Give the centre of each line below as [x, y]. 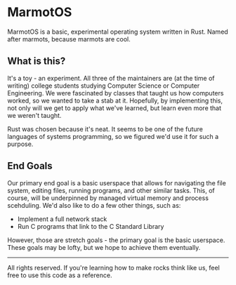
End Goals [30, 166]
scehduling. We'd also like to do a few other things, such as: [94, 205]
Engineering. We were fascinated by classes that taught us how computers [116, 93]
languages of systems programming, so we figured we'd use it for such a [113, 136]
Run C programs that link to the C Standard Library [91, 226]
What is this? [37, 61]
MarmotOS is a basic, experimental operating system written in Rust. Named [118, 32]
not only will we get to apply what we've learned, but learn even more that [114, 108]
